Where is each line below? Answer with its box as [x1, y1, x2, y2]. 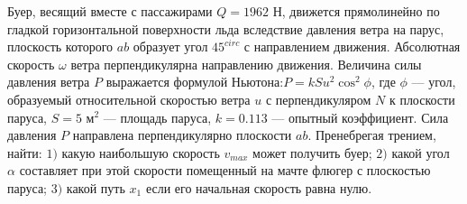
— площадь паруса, [103, 107, 212, 126]
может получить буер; [252, 143, 372, 162]
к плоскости [389, 89, 455, 108]
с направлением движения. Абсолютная [243, 37, 461, 56]
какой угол [391, 143, 450, 162]
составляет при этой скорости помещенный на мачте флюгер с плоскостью [19, 161, 431, 180]
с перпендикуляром [265, 89, 371, 108]
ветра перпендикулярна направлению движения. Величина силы [70, 54, 422, 73]
